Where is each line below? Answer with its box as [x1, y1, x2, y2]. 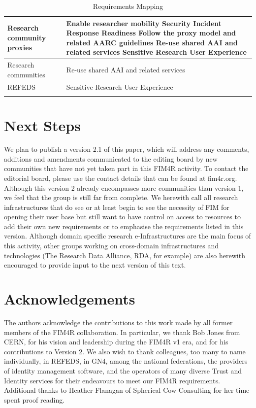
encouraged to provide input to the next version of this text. [4, 260, 186, 270]
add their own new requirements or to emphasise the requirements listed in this [4, 221, 244, 231]
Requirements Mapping [93, 1, 163, 11]
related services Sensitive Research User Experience [66, 47, 247, 57]
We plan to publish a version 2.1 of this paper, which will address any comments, [4, 144, 249, 154]
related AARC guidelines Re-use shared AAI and [66, 37, 238, 47]
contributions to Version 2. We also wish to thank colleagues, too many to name [4, 346, 246, 356]
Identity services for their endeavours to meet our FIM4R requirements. [4, 375, 220, 385]
